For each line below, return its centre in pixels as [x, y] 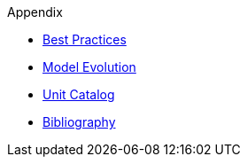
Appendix [35, 12]
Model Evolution [89, 67]
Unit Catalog [79, 94]
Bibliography [79, 122]
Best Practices [85, 39]
